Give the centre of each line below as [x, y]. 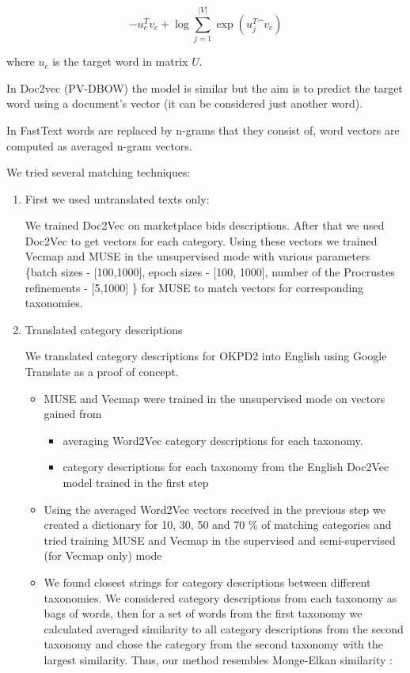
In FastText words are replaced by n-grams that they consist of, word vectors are [203, 129]
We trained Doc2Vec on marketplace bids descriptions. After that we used [205, 225]
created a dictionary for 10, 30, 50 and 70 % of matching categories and [218, 525]
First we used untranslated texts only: [117, 198]
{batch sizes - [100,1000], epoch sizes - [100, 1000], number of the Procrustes [210, 272]
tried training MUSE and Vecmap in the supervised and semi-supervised [220, 540]
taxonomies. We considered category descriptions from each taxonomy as [220, 597]
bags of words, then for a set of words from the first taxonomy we [203, 613]
